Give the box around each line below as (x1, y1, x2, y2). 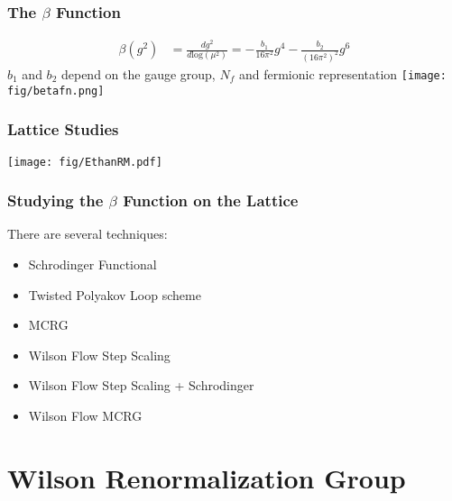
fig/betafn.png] (7, 84, 105, 97)
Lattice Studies (7, 118, 119, 141)
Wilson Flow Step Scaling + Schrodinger (28, 376, 254, 395)
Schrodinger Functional (28, 255, 157, 273)
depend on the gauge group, (60, 65, 216, 83)
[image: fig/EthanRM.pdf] (7, 155, 162, 169)
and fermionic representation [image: (238, 65, 447, 83)
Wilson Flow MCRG (28, 405, 143, 424)
